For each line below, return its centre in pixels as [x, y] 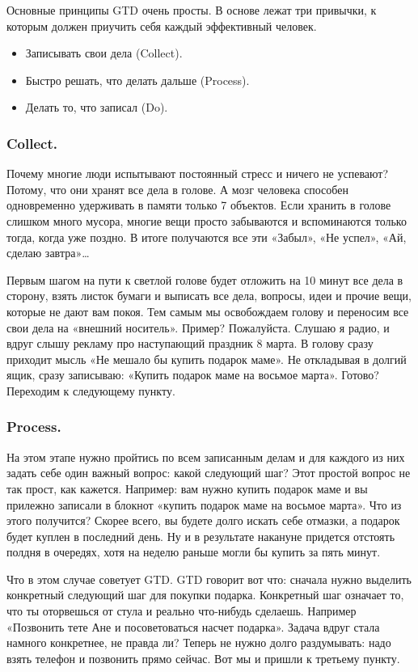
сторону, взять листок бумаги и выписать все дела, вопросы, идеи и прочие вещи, [209, 296]
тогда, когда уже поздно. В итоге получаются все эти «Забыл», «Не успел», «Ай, [207, 237]
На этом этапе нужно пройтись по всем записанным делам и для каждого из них [206, 456]
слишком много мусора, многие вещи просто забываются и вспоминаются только [207, 220]
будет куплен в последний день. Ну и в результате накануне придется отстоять [201, 536]
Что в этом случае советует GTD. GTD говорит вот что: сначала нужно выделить [209, 579]
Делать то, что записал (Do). [97, 107]
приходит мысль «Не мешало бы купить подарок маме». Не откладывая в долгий [207, 359]
